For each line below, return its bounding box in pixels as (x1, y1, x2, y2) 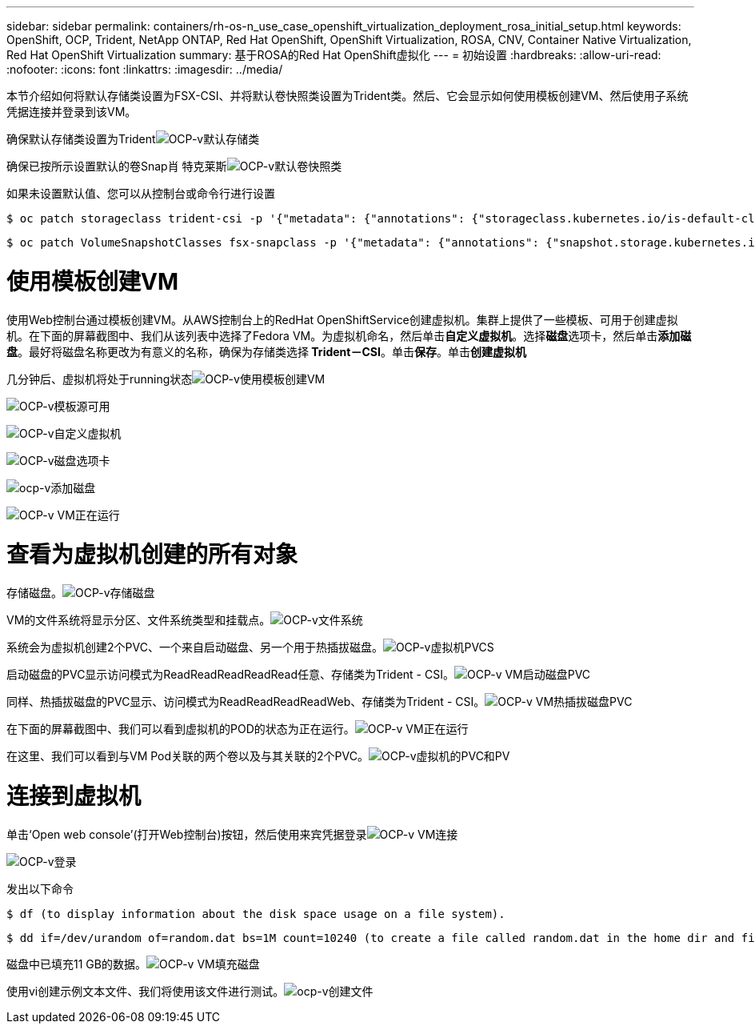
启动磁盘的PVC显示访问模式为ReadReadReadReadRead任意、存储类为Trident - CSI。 (6, 667, 454, 681)
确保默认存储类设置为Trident (6, 132, 156, 146)
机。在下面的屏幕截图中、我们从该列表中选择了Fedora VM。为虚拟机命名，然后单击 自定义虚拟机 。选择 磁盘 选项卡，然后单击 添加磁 (6, 328, 692, 343)
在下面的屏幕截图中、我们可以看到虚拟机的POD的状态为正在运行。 (6, 722, 355, 735)
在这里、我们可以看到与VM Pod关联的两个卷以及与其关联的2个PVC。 (6, 749, 369, 763)
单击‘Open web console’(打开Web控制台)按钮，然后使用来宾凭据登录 (6, 827, 367, 841)
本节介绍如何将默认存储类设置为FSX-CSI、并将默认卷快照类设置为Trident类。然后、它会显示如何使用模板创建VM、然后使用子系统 (6, 89, 689, 102)
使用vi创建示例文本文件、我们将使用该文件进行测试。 (6, 984, 285, 998)
